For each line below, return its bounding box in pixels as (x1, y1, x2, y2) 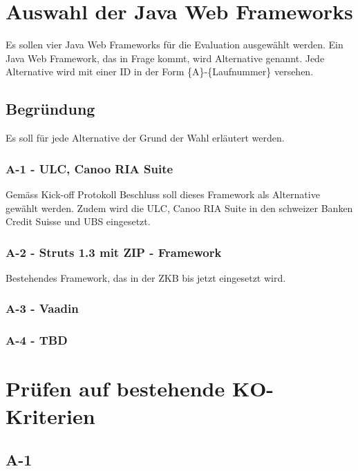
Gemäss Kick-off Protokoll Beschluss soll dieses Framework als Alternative (6, 186, 320, 201)
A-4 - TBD (6, 331, 68, 349)
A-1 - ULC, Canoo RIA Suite (6, 160, 173, 177)
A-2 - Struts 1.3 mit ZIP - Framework (6, 243, 222, 260)
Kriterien (6, 401, 95, 430)
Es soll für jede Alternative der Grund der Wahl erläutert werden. (6, 131, 285, 145)
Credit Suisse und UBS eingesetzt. (6, 214, 151, 229)
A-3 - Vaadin (6, 300, 79, 317)
